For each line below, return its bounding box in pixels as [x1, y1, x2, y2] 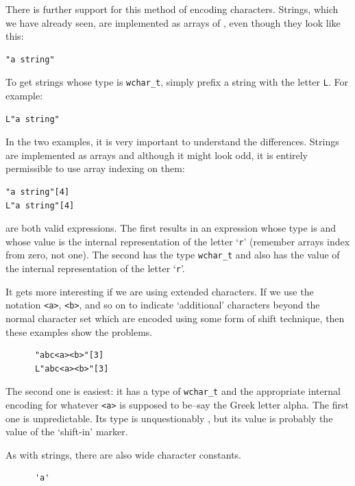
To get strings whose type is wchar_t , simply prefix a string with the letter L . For [5, 75, 348, 89]
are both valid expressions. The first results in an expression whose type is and [5, 221, 336, 235]
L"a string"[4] [5, 200, 75, 210]
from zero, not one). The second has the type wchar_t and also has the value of [5, 247, 340, 262]
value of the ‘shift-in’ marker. [5, 424, 128, 439]
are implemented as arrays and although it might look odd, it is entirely [5, 147, 308, 162]
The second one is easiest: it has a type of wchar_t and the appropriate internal [5, 384, 341, 398]
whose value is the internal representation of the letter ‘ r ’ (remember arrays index [5, 234, 350, 248]
